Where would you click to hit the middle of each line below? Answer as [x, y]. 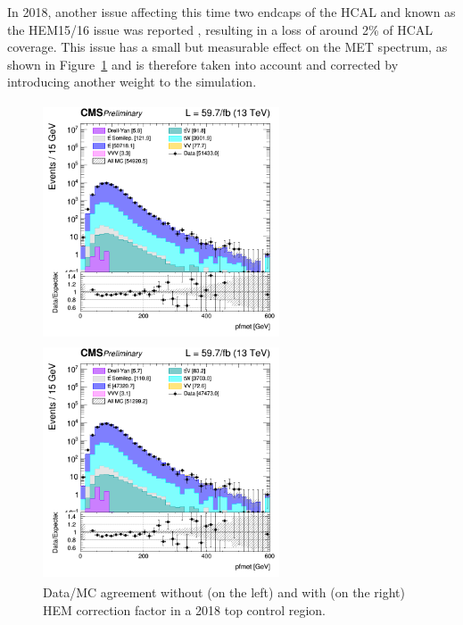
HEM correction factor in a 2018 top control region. [184, 609]
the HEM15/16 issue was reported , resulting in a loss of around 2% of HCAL [220, 29]
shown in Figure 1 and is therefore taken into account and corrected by [203, 64]
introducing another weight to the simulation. [132, 82]
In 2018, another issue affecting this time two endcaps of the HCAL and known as [231, 12]
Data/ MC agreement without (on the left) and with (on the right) [224, 592]
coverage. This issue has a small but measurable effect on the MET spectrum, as [227, 47]
